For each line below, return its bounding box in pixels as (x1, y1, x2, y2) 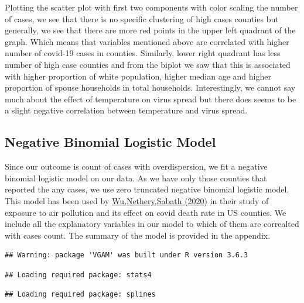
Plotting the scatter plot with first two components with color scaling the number (5, 1, 298, 13)
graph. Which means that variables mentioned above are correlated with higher (5, 35, 289, 47)
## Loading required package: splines (5, 290, 156, 299)
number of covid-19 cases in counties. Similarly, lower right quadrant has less (5, 47, 281, 59)
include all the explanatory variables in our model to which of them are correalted (5, 218, 299, 230)
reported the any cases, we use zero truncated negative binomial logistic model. (5, 183, 289, 195)
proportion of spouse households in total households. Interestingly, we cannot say (5, 81, 296, 94)
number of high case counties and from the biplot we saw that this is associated (5, 58, 291, 70)
